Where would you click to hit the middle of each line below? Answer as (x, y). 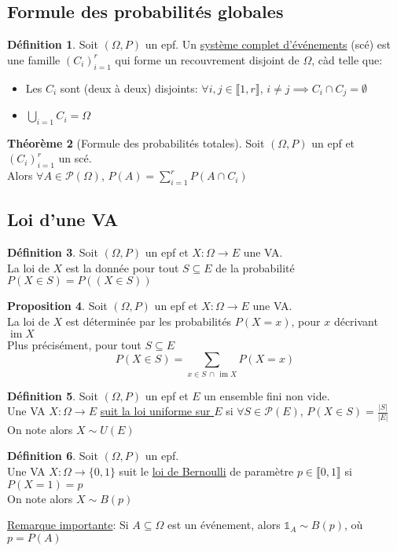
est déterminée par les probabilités (149, 321)
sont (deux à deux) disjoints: (129, 88)
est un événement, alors (224, 525)
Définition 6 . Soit (53, 456)
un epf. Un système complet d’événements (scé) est (268, 44)
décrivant (356, 321)
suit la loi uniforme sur (155, 411)
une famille (34, 59)
